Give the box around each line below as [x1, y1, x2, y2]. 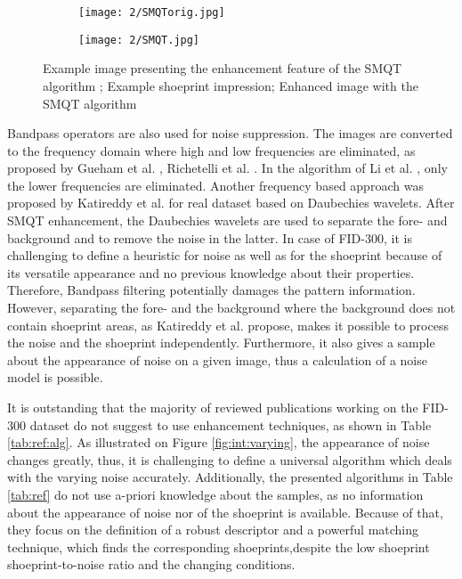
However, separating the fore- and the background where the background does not [7, 298, 456, 317]
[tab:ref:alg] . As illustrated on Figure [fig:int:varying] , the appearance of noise [7, 433, 430, 452]
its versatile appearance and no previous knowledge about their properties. [7, 263, 415, 281]
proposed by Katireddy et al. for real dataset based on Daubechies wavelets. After [7, 193, 455, 212]
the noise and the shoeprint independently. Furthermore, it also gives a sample [7, 333, 435, 352]
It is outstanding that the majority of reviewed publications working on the [7, 398, 418, 416]
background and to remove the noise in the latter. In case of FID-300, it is [7, 228, 412, 247]
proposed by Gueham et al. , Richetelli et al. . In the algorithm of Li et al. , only [7, 159, 448, 177]
